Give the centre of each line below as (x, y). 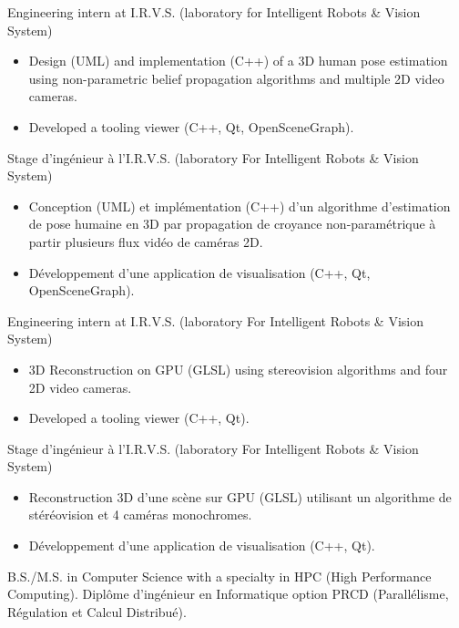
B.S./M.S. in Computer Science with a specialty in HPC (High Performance (219, 576)
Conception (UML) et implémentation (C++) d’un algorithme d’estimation (240, 206)
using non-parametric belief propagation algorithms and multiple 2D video (236, 78)
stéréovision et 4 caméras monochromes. (140, 515)
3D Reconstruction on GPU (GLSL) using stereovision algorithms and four (238, 369)
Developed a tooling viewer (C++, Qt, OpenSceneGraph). (191, 126)
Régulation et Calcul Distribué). (97, 611)
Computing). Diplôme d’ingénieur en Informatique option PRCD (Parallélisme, (228, 594)
